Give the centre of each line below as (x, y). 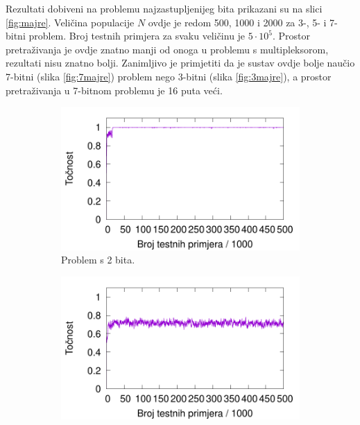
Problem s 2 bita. (98, 260)
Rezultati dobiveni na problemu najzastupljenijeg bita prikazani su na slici (164, 8)
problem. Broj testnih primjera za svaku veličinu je (137, 36)
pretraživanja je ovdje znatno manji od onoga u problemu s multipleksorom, (167, 49)
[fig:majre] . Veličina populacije (70, 22)
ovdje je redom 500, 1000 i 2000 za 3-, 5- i (237, 22)
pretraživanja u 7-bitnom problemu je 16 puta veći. (114, 90)
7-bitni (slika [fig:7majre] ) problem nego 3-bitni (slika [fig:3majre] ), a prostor (169, 76)
